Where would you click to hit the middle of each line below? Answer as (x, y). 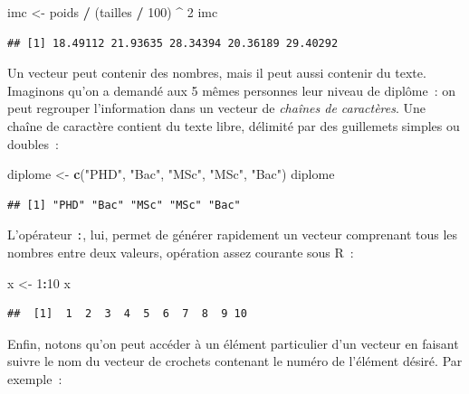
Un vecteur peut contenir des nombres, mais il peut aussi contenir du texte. (217, 73)
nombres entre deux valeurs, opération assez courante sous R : (181, 252)
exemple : (35, 378)
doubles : (33, 143)
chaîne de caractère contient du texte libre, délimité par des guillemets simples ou (234, 125)
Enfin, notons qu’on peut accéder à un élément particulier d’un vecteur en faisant (233, 343)
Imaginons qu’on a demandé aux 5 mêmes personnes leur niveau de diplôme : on (232, 90)
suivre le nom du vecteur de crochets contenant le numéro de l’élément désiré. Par (235, 361)
